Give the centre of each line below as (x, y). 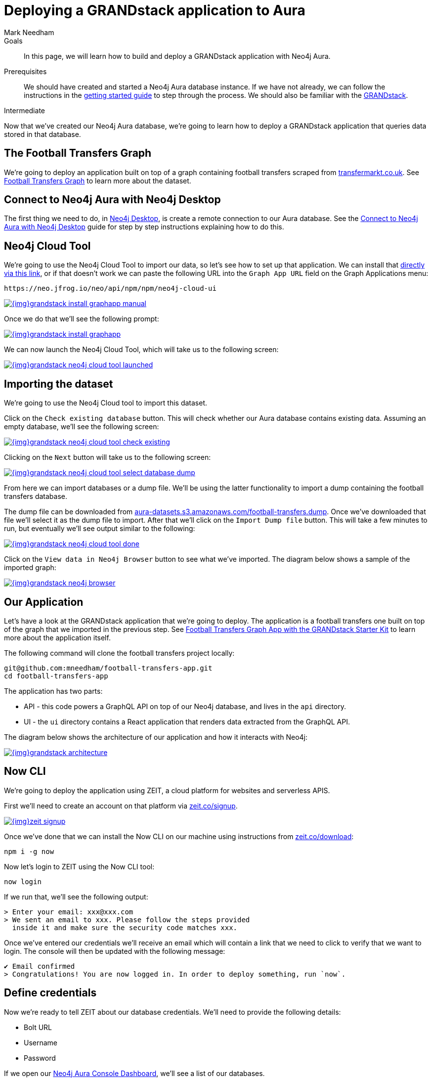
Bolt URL (38, 1027)
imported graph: (30, 568)
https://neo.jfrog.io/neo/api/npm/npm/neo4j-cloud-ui (110, 289)
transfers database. (36, 496)
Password (40, 1058)
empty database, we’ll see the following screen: (82, 427)
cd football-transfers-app (56, 676)
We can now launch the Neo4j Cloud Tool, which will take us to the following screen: (141, 350)
